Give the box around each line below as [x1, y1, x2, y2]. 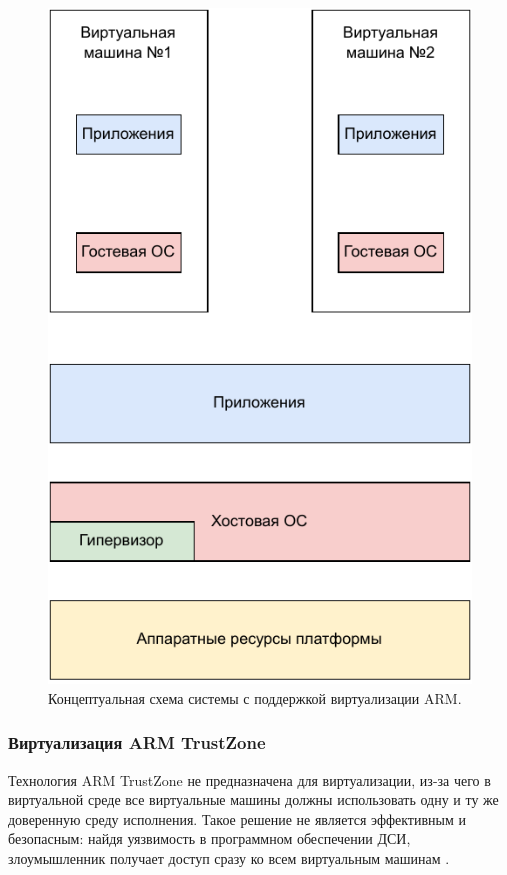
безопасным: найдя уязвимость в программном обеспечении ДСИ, [8, 828, 411, 849]
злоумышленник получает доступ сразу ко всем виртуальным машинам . [8, 847, 450, 868]
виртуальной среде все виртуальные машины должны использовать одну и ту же [8, 789, 499, 810]
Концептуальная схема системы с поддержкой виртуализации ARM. [48, 687, 462, 708]
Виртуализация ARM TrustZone [8, 730, 266, 755]
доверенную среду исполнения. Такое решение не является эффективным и [8, 808, 466, 829]
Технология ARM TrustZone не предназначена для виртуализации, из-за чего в [8, 769, 491, 790]
